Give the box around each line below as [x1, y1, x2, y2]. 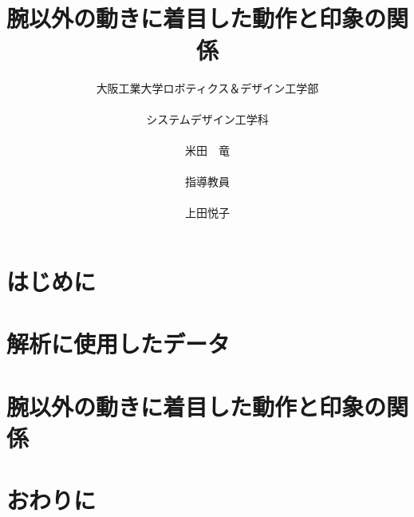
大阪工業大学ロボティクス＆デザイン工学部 [96, 79, 319, 96]
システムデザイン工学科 [146, 110, 269, 127]
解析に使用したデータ [6, 327, 231, 360]
